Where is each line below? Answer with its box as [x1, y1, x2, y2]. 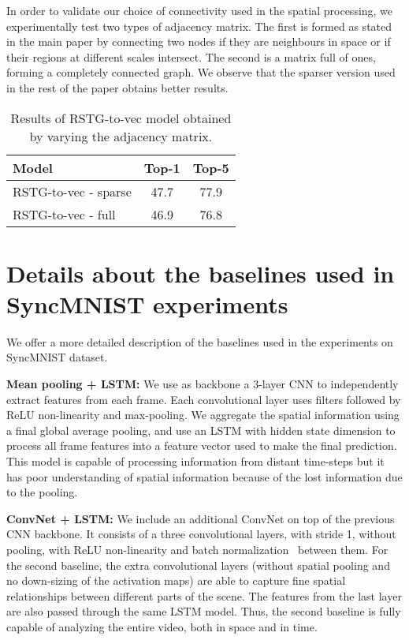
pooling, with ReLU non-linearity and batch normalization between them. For [6, 541, 389, 557]
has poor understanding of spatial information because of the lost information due [6, 468, 403, 485]
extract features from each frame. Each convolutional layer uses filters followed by [6, 391, 401, 407]
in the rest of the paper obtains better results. [6, 79, 229, 95]
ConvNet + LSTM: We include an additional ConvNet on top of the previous [6, 510, 395, 526]
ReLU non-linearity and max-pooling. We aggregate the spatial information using [6, 406, 400, 423]
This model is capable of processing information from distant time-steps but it [6, 453, 385, 470]
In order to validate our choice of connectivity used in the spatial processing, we [6, 2, 393, 18]
